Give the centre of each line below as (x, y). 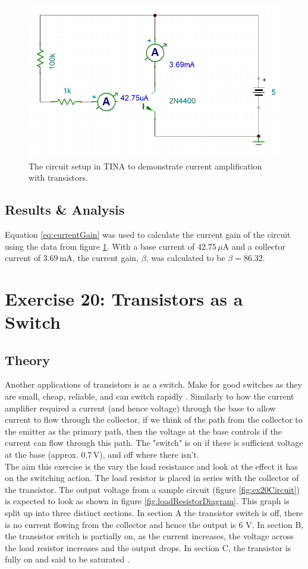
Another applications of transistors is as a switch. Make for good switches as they (153, 384)
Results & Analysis (65, 210)
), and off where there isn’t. (149, 455)
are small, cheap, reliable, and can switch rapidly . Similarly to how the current (150, 396)
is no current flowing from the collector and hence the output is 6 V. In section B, (154, 524)
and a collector (258, 246)
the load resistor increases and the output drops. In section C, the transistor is (148, 547)
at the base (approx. (42, 455)
